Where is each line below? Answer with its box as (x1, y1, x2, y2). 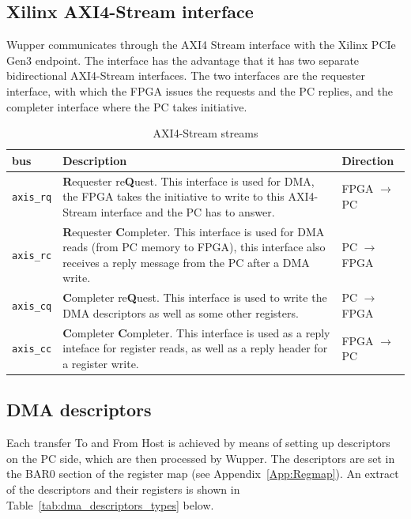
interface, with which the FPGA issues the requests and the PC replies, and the (6, 82, 393, 99)
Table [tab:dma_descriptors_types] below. (6, 496, 214, 513)
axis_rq (12, 192, 52, 204)
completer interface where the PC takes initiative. (6, 98, 247, 115)
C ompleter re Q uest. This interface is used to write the (62, 289, 327, 306)
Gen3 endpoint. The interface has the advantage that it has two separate (6, 51, 360, 68)
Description (62, 152, 127, 168)
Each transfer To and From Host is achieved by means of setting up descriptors (6, 434, 390, 451)
